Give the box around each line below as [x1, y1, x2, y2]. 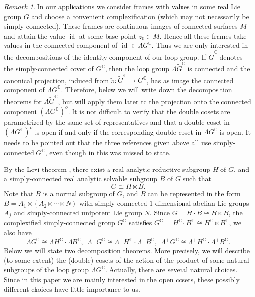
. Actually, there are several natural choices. [105, 264, 238, 275]
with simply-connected [79, 198, 147, 208]
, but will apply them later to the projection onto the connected [58, 96, 251, 106]
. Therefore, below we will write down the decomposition [61, 84, 232, 94]
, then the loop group [105, 63, 170, 73]
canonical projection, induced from [4, 75, 109, 85]
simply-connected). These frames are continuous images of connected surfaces [4, 21, 238, 31]
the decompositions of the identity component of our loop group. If [4, 51, 206, 62]
